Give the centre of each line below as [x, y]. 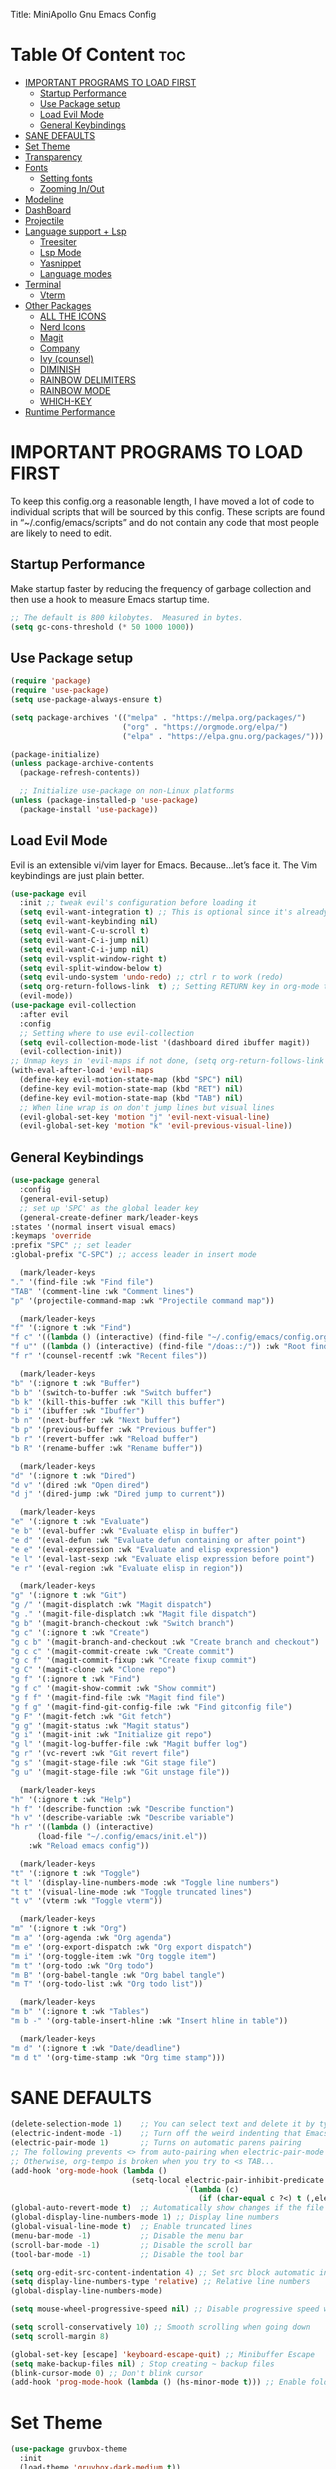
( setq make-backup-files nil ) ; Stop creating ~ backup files [142, 2364]
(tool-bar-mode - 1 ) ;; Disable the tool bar [127, 2254]
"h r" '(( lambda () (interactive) [82, 1827]
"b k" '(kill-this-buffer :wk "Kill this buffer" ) [118, 1402]
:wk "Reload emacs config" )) [89, 1846]
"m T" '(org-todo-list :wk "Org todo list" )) [106, 1984]
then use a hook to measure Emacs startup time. [110, 599]
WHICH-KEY [65, 401]
